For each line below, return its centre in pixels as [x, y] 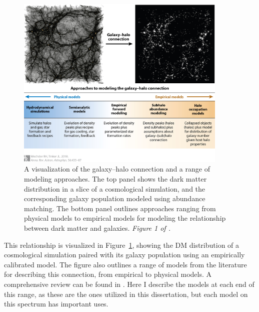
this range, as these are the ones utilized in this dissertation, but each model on [126, 294]
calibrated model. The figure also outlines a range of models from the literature [125, 264]
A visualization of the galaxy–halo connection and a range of [117, 169]
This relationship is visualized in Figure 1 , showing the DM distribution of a [122, 245]
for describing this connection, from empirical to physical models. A [108, 274]
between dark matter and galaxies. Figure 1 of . [97, 228]
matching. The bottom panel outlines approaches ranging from [120, 208]
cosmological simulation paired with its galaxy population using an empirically [124, 255]
